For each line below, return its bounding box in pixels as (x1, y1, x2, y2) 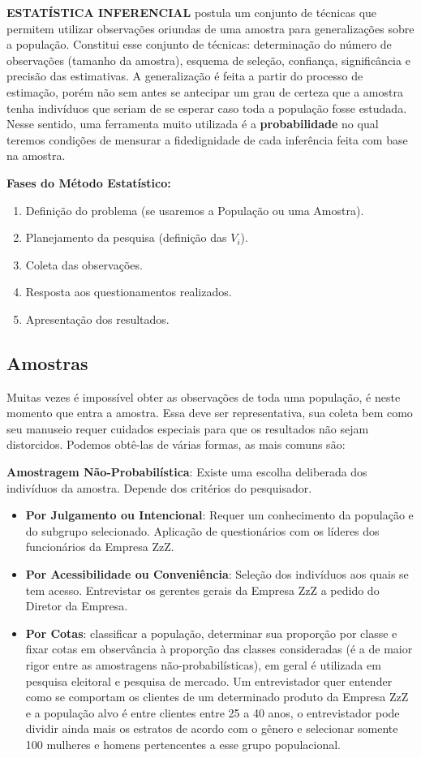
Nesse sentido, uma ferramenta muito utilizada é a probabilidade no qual (6, 115, 379, 132)
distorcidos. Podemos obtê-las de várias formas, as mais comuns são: (6, 436, 346, 453)
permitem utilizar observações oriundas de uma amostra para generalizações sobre (6, 19, 415, 37)
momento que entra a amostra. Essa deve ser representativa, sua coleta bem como (6, 404, 413, 421)
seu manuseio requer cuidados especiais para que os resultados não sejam (6, 420, 369, 437)
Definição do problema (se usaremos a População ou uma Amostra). (25, 201, 364, 218)
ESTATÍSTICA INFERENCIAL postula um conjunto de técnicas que (6, 4, 377, 20)
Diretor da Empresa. (25, 597, 128, 614)
